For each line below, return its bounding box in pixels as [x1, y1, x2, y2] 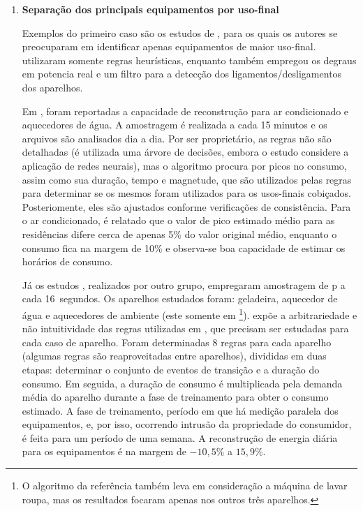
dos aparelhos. [22, 80, 83, 94]
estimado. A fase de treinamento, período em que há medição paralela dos [22, 403, 339, 417]
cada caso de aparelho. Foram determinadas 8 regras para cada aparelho [22, 334, 332, 349]
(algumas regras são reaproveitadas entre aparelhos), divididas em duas [22, 348, 327, 363]
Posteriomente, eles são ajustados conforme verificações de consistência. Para [22, 199, 351, 214]
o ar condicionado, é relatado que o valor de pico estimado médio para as [22, 213, 335, 228]
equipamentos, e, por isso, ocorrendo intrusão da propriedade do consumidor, [22, 417, 352, 431]
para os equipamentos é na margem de [22, 444, 186, 459]
